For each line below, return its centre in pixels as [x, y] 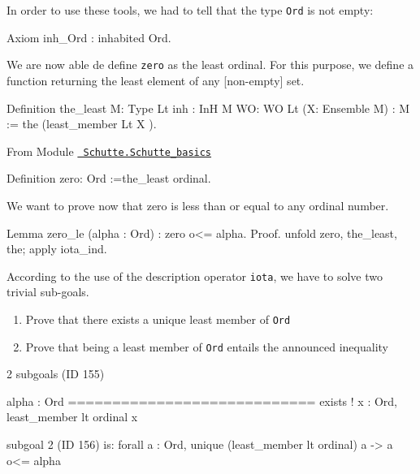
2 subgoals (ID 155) [56, 374]
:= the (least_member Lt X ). [82, 124]
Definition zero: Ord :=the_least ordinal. [109, 178]
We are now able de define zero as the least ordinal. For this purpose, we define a [210, 65]
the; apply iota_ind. [57, 249]
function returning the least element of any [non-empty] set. [156, 80]
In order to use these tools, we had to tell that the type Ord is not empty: [190, 10]
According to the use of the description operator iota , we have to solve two [195, 276]
